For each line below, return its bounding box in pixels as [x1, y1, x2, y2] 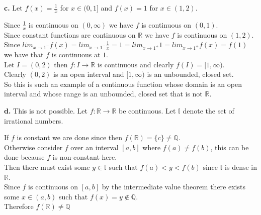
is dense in [225, 162, 257, 172]
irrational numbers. [4, 115, 63, 126]
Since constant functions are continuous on [4, 29, 136, 40]
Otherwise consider [4, 142, 63, 152]
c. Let [4, 3, 23, 13]
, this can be [210, 142, 249, 152]
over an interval [70, 142, 119, 152]
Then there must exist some [4, 162, 90, 172]
